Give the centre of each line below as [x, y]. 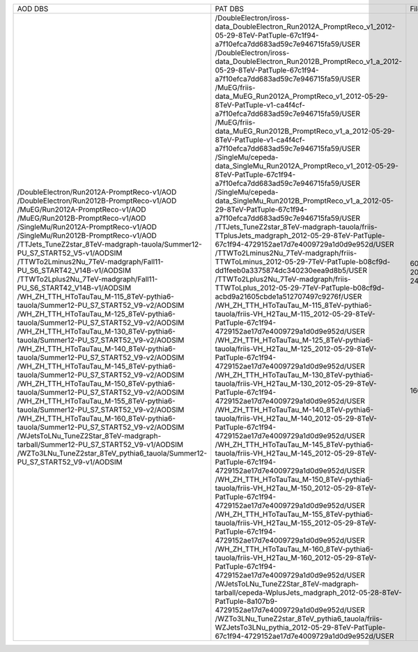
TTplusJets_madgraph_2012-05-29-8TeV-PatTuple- [300, 235]
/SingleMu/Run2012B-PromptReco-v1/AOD [87, 235]
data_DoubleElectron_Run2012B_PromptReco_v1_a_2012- [309, 61]
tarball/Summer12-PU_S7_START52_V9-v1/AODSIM [100, 444]
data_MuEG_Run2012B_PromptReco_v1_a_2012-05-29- [305, 131]
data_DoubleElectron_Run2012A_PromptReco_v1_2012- [305, 26]
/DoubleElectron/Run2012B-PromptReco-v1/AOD [97, 201]
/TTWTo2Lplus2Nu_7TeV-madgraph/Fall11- [87, 279]
